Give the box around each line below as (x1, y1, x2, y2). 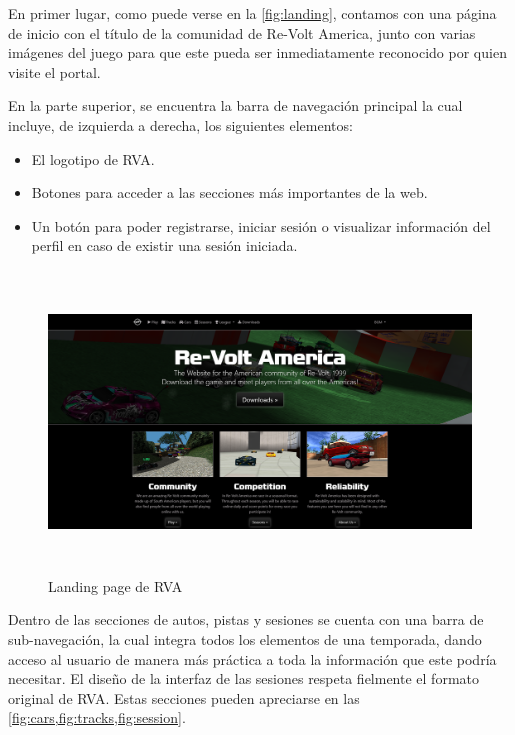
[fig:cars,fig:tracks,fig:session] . (8, 707, 186, 728)
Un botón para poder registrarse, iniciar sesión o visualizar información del (31, 215, 491, 236)
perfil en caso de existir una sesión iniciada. (31, 235, 298, 256)
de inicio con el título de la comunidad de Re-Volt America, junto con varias (8, 22, 476, 43)
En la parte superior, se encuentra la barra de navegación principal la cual (8, 95, 463, 116)
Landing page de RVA (48, 575, 183, 596)
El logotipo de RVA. (31, 148, 155, 169)
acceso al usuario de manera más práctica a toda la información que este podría (8, 648, 497, 669)
